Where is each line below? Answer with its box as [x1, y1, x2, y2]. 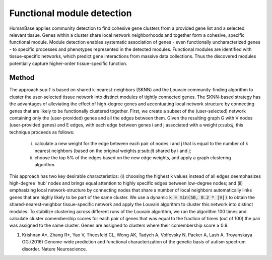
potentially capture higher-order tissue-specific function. [9, 60, 128, 67]
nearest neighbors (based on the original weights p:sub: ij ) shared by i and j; [34, 148, 191, 154]
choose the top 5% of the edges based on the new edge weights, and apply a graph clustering [34, 154, 231, 161]
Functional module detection [9, 8, 132, 19]
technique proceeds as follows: [9, 129, 75, 135]
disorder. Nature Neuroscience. [22, 246, 88, 252]
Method [9, 74, 35, 82]
